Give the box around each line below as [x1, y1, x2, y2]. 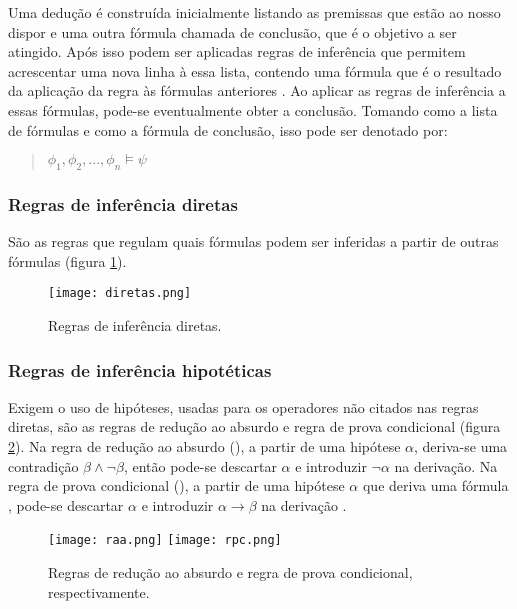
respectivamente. [48, 581, 150, 602]
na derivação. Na [394, 455, 498, 476]
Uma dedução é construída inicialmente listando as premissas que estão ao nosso [8, 2, 501, 22]
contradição [8, 455, 79, 476]
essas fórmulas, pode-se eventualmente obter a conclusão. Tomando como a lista [8, 99, 498, 120]
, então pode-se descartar [123, 455, 277, 476]
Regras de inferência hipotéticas [8, 357, 272, 382]
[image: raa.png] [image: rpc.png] [48, 533, 282, 548]
